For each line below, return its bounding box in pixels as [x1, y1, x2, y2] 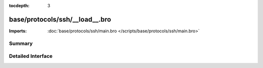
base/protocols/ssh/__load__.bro [9, 15, 112, 24]
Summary [9, 40, 33, 47]
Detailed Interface [9, 53, 53, 60]
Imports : [9, 28, 27, 34]
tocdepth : [9, 3, 30, 8]
